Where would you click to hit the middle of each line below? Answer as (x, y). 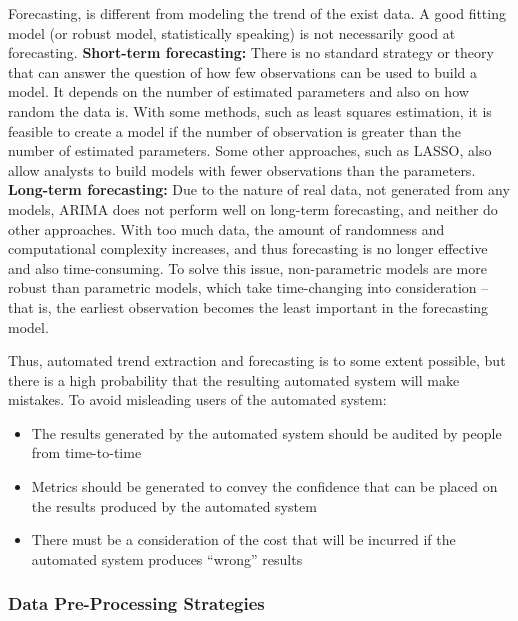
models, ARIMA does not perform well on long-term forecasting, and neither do (253, 208)
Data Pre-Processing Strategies (136, 603)
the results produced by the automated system (174, 505)
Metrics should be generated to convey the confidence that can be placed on (264, 486)
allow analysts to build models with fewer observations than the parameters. (242, 169)
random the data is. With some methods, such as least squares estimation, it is (250, 110)
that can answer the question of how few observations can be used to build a (243, 71)
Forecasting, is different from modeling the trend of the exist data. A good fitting (257, 13)
